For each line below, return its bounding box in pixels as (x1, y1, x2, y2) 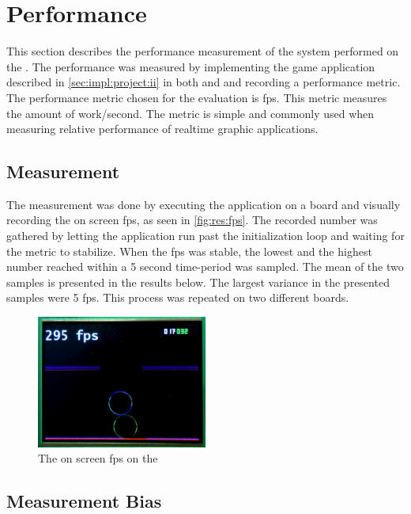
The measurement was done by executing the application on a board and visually (6, 196, 401, 212)
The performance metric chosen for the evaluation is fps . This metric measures (6, 89, 387, 105)
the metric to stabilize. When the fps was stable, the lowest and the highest (6, 242, 372, 259)
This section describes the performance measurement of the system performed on (6, 43, 399, 59)
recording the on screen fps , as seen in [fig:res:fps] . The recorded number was (6, 211, 378, 228)
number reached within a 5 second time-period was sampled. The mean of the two (6, 258, 404, 275)
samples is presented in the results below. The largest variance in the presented (6, 273, 390, 290)
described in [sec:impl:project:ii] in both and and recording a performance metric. (6, 74, 401, 90)
